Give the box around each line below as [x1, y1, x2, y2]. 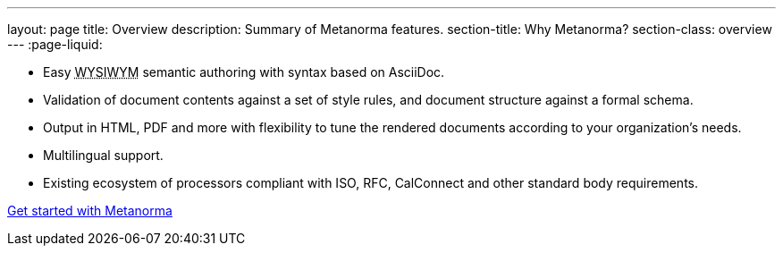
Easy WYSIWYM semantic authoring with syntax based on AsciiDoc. [43, 64, 445, 80]
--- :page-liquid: [7, 37, 103, 52]
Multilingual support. [43, 148, 164, 163]
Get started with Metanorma [7, 203, 173, 218]
